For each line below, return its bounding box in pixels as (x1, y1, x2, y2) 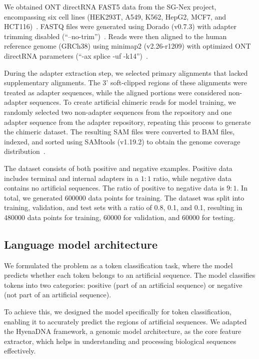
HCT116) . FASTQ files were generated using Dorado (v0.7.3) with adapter (4, 21, 237, 32)
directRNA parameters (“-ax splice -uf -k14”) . (4, 50, 148, 61)
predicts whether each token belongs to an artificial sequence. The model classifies (4, 270, 255, 280)
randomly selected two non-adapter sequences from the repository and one (4, 106, 232, 117)
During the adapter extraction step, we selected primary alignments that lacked (4, 67, 248, 78)
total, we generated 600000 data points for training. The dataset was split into (4, 192, 244, 203)
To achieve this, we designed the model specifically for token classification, (4, 306, 231, 317)
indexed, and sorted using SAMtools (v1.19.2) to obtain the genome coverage (4, 136, 240, 146)
